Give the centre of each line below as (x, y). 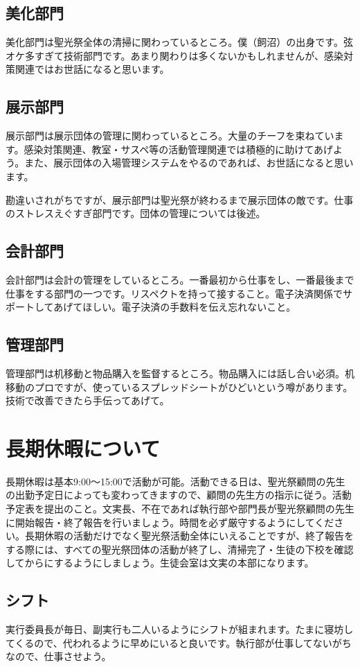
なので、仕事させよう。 (58, 656)
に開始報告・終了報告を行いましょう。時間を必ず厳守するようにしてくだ (170, 522)
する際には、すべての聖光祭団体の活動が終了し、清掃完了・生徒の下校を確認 (180, 549)
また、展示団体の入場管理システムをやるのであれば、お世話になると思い (189, 163)
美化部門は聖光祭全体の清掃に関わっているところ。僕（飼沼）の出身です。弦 (179, 42)
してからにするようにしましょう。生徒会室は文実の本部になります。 (160, 563)
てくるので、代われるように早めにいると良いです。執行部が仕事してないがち (179, 642)
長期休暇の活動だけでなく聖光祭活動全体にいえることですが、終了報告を (189, 536)
